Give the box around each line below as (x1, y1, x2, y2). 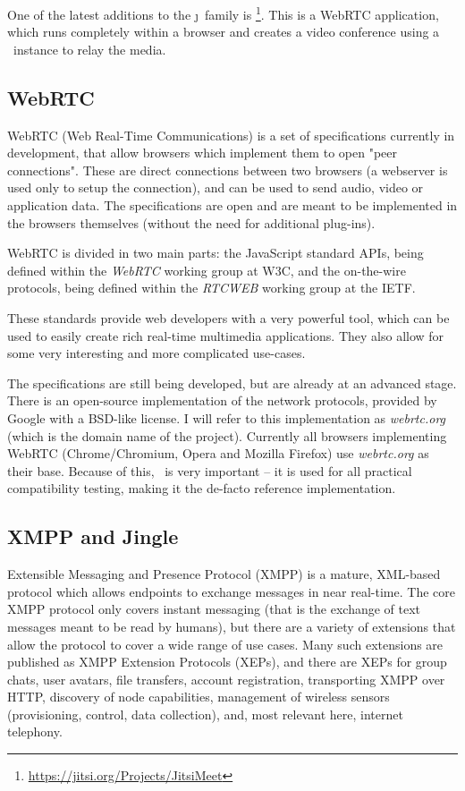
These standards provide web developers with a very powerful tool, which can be (7, 308, 450, 327)
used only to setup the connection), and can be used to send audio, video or (7, 178, 424, 197)
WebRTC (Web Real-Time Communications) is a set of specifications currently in (7, 125, 455, 144)
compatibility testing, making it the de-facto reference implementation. (7, 479, 396, 498)
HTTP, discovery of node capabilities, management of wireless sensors (7, 687, 390, 706)
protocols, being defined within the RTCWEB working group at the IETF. (7, 278, 416, 297)
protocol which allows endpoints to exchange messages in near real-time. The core (7, 582, 455, 600)
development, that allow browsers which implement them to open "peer (7, 143, 397, 162)
